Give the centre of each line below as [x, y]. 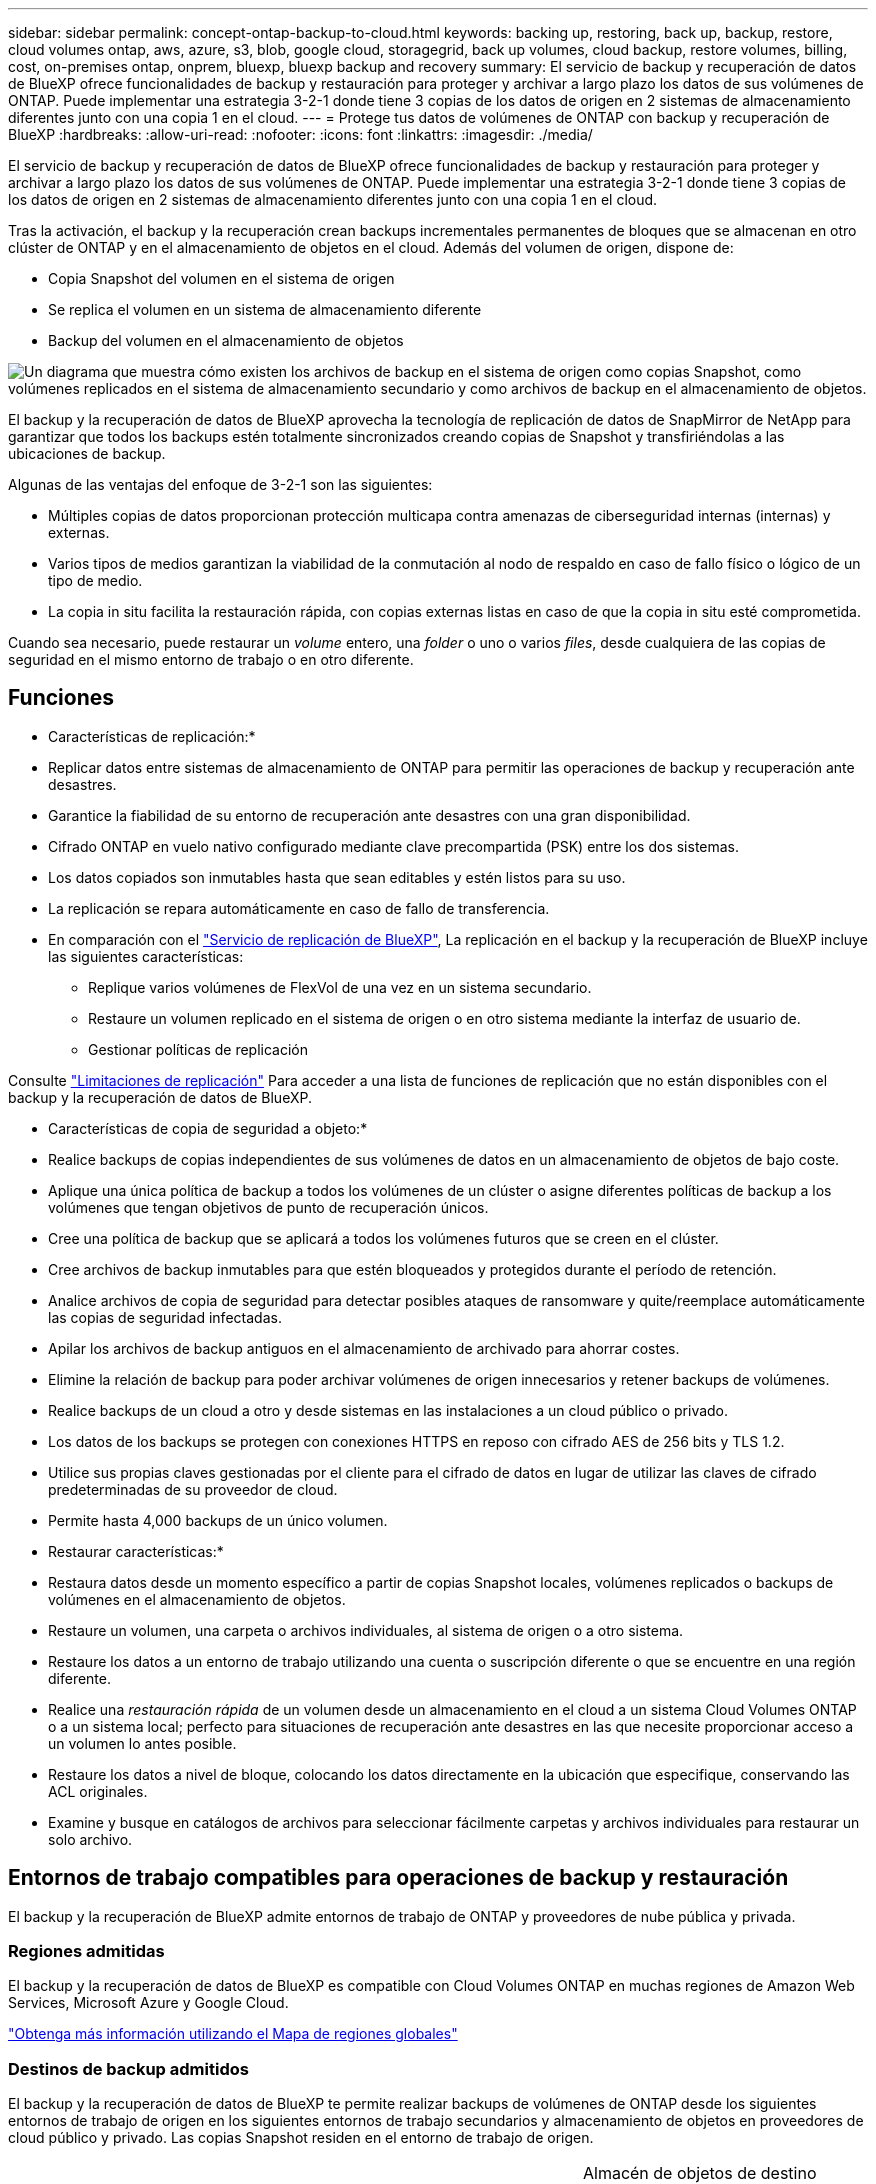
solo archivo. [90, 1839]
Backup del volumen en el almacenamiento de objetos [226, 340]
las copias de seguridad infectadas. [165, 1317]
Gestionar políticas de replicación [198, 1049]
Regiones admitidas [86, 1951]
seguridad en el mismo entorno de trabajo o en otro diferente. [211, 659]
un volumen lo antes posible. [142, 1743]
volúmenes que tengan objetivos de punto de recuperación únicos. [268, 1207]
